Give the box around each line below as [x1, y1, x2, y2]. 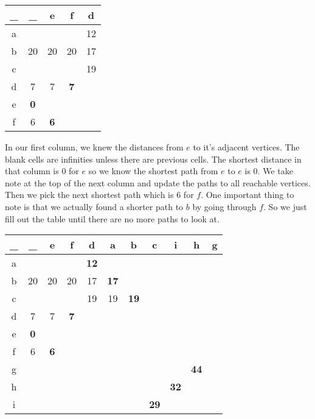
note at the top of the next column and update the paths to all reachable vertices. [5, 176, 311, 189]
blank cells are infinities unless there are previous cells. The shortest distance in [5, 152, 302, 165]
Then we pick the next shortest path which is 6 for [5, 188, 194, 201]
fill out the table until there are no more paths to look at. [5, 212, 220, 225]
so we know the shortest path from [88, 164, 218, 177]
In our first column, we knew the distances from [5, 141, 184, 153]
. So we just [263, 200, 307, 213]
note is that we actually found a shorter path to [5, 200, 184, 213]
